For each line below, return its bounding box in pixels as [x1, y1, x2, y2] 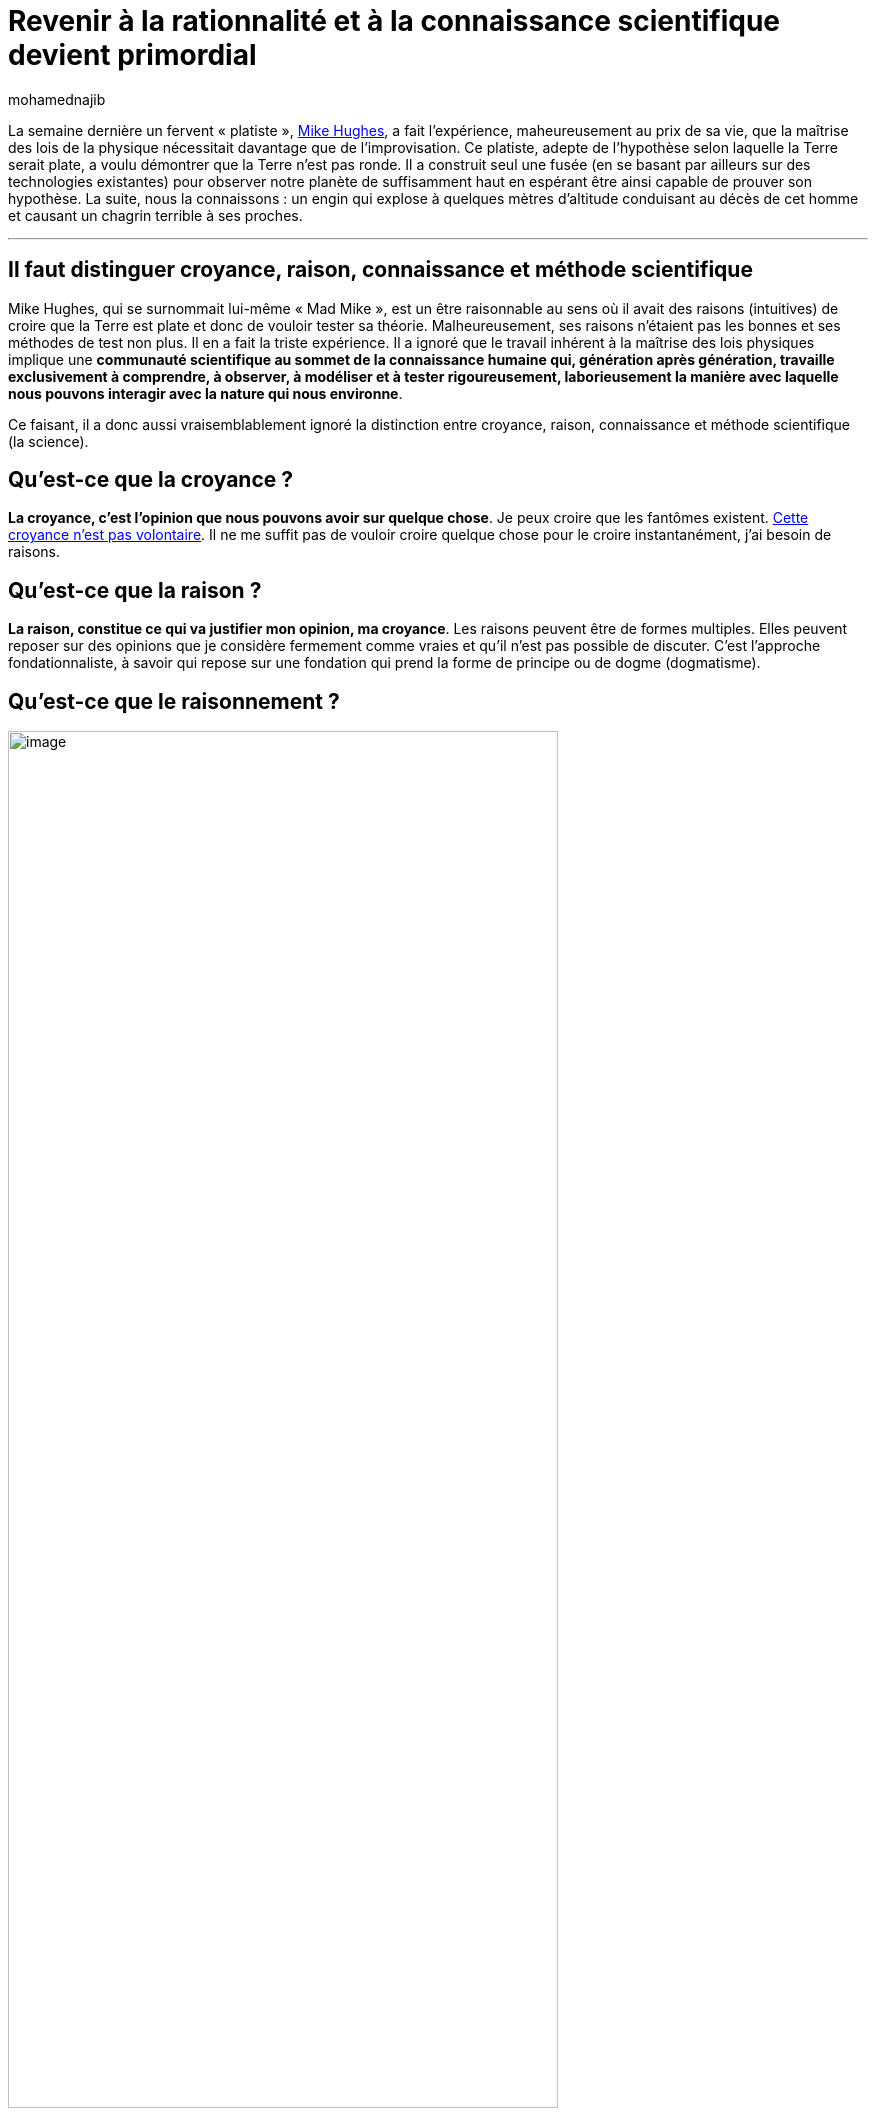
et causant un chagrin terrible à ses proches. [8, 206, 303, 224]
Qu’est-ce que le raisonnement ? [8, 688, 340, 714]
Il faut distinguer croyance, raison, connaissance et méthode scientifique [8, 257, 753, 283]
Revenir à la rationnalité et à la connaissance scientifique [8, 4, 781, 38]
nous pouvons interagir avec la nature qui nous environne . [8, 384, 403, 402]
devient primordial [8, 38, 257, 72]
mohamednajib [8, 90, 106, 108]
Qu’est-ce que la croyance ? [8, 467, 294, 493]
